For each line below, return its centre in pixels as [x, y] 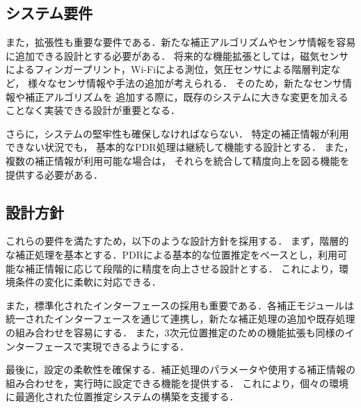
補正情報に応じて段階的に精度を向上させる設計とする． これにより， [182, 268]
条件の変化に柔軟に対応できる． [88, 282]
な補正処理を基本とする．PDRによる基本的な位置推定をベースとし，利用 [171, 254]
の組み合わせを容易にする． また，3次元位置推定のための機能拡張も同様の [175, 332]
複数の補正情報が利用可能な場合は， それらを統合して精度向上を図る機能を [178, 160]
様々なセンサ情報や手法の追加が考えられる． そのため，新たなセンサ [185, 82]
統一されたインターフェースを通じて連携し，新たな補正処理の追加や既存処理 [180, 319]
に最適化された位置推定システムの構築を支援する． [122, 397]
